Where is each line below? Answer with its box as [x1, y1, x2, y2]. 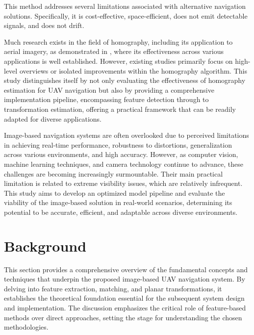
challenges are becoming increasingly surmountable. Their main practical [4, 168, 223, 179]
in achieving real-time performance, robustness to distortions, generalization [4, 139, 232, 150]
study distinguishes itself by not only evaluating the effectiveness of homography [4, 75, 246, 85]
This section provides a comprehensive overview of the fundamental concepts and [4, 264, 248, 274]
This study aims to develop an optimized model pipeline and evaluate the [4, 187, 225, 198]
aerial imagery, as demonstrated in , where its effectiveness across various [4, 46, 224, 56]
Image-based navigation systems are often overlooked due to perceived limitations [4, 130, 249, 140]
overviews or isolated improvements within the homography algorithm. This [19, 65, 247, 76]
